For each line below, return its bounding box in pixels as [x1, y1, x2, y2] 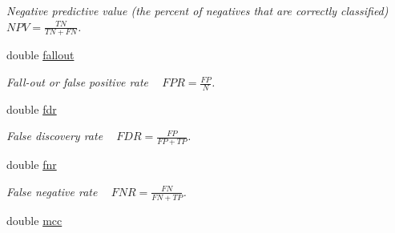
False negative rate [6, 183, 98, 199]
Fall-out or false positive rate [6, 74, 148, 90]
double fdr [6, 100, 57, 117]
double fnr [6, 156, 57, 173]
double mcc [6, 211, 62, 228]
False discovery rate [6, 127, 103, 144]
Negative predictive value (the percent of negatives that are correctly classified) [6, 2, 389, 18]
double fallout [6, 46, 75, 63]
